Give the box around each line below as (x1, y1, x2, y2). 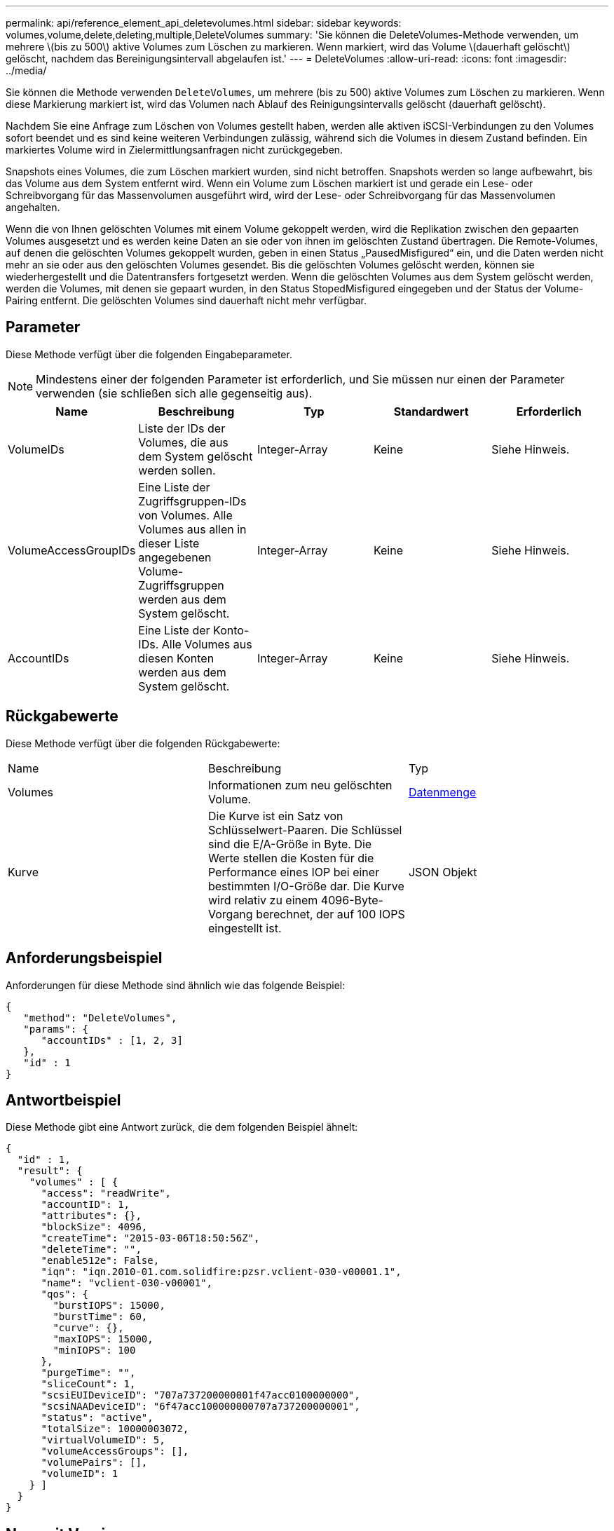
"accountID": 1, (41, 1199, 130, 1211)
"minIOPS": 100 (53, 1345, 136, 1356)
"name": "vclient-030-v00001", (41, 1277, 213, 1289)
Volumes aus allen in (138, 522, 247, 536)
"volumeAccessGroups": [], (41, 1445, 189, 1457)
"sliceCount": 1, (41, 1378, 136, 1390)
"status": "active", (41, 1412, 153, 1424)
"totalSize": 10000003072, (41, 1423, 189, 1435)
